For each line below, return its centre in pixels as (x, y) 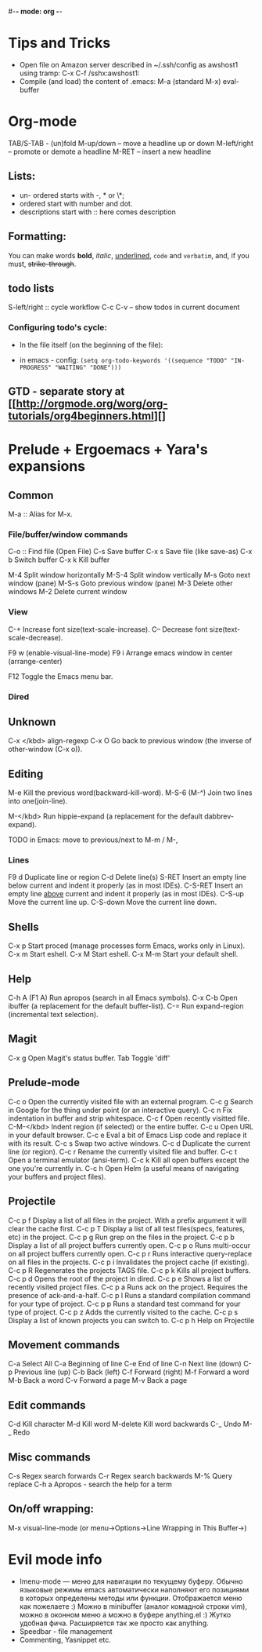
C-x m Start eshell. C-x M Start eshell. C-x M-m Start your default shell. (123, 954)
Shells (23, 926)
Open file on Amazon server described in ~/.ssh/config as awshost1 (129, 64)
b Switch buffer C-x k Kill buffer (59, 560)
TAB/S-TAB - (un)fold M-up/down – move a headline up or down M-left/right (131, 143)
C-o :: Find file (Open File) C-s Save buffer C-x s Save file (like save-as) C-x (130, 552)
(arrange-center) (35, 661)
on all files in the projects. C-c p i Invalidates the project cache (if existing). (129, 1262)
